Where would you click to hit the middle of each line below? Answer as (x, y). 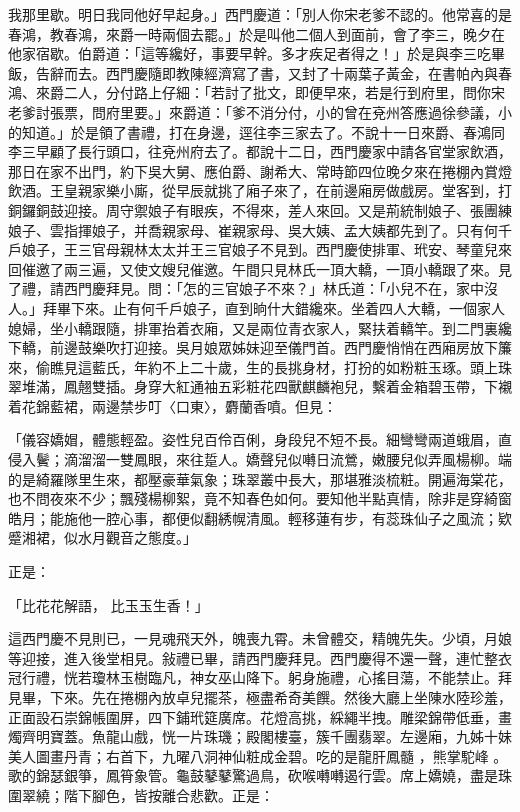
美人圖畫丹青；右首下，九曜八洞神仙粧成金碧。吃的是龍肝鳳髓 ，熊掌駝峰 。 (258, 755)
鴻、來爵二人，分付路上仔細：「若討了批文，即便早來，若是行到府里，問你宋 (256, 92)
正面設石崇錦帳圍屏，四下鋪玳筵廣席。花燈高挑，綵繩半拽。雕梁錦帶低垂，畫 (260, 716)
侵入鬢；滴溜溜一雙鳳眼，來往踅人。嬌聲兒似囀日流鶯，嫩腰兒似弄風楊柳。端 (260, 459)
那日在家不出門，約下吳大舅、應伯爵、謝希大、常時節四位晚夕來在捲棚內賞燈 (260, 170)
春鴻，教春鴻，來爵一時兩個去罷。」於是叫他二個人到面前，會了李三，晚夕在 (256, 33)
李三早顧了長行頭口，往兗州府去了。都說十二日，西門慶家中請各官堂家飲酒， (260, 151)
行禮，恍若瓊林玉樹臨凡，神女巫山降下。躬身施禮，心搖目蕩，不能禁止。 (259, 677)
